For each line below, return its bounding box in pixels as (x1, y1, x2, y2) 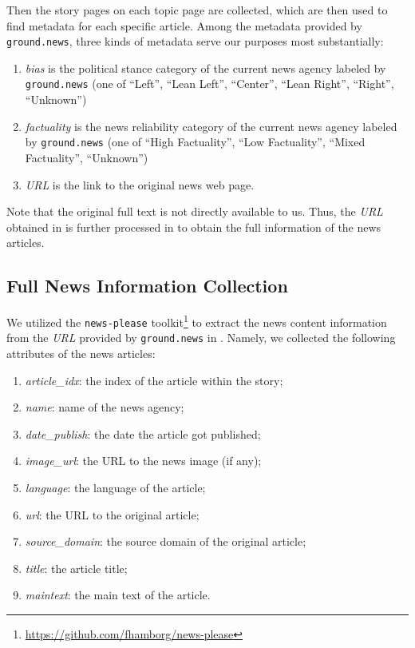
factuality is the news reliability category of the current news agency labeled (25, 117, 397, 134)
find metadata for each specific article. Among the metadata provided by (6, 17, 362, 34)
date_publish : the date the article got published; (25, 425, 261, 442)
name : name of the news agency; (25, 399, 184, 415)
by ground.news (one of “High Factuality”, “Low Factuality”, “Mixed (25, 133, 366, 150)
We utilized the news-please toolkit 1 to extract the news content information (6, 312, 387, 330)
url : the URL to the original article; (25, 506, 200, 523)
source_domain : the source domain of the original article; (25, 533, 306, 550)
